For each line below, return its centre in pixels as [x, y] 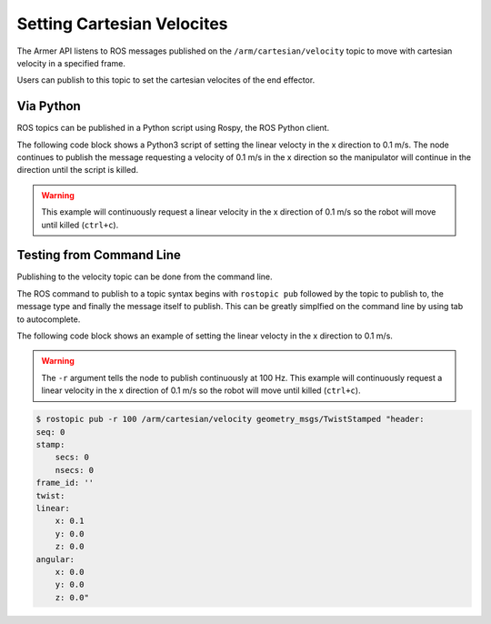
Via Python [49, 106]
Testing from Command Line [99, 255]
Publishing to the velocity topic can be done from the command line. [145, 277]
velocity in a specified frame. [71, 63]
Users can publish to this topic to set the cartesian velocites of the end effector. [166, 80]
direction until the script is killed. [78, 170]
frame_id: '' [65, 483]
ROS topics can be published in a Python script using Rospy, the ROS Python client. [173, 128]
